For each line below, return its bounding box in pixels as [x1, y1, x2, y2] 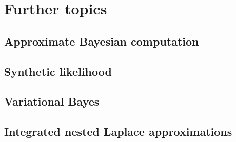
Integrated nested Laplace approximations [4, 124, 232, 139]
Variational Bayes [4, 93, 100, 109]
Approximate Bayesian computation [4, 33, 199, 49]
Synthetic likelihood [4, 63, 112, 79]
